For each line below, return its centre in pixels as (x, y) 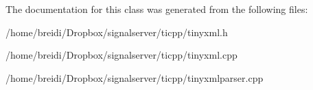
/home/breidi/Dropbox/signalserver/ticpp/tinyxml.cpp (121, 55)
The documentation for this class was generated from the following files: (157, 9)
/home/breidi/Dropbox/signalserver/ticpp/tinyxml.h (117, 32)
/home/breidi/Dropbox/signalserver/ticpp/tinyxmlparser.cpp (135, 77)
